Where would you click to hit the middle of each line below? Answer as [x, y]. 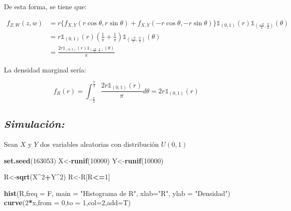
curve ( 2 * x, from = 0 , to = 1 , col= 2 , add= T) [68, 202]
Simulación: [34, 124]
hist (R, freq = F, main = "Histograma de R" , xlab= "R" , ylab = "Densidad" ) [117, 193]
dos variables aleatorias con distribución [99, 144]
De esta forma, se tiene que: [45, 6]
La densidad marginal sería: [45, 69]
